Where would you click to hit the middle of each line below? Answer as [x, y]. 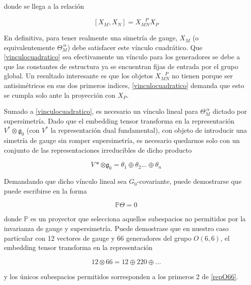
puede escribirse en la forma [45, 190]
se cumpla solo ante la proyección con [60, 95]
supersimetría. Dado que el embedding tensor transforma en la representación [119, 120]
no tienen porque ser [202, 76]
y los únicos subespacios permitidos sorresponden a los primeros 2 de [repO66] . [121, 276]
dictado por [230, 111]
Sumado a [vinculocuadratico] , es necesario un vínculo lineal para [101, 111]
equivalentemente [29, 47]
